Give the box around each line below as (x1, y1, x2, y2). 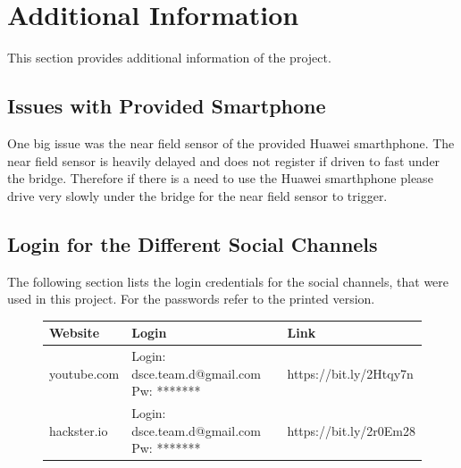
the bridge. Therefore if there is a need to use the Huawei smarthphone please (7, 169, 433, 188)
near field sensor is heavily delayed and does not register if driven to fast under (7, 151, 440, 170)
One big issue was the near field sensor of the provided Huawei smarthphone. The (7, 133, 455, 152)
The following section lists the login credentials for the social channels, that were (7, 272, 449, 290)
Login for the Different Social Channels (7, 230, 378, 257)
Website (49, 323, 100, 342)
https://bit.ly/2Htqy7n (287, 364, 414, 382)
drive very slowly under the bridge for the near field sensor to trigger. (7, 186, 388, 205)
